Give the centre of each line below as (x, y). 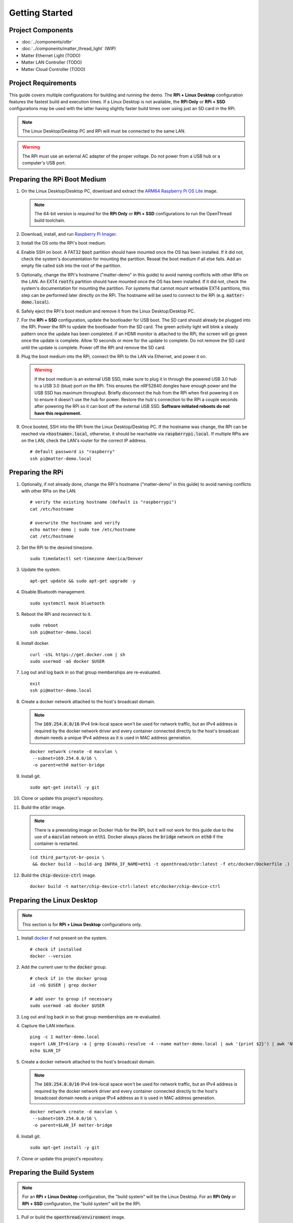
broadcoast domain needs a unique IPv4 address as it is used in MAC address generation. (125, 1098)
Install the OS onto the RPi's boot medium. (64, 243)
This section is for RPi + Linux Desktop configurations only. (82, 924)
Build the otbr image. (43, 807)
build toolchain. (50, 221)
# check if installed (56, 949)
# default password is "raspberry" (73, 452)
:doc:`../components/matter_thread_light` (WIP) (69, 48)
